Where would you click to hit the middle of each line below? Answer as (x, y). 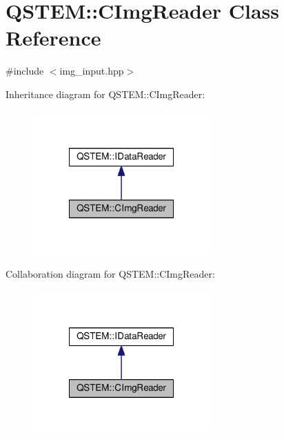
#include (25, 71)
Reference (53, 38)
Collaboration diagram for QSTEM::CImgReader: (110, 274)
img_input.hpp (92, 71)
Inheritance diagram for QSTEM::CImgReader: (105, 94)
